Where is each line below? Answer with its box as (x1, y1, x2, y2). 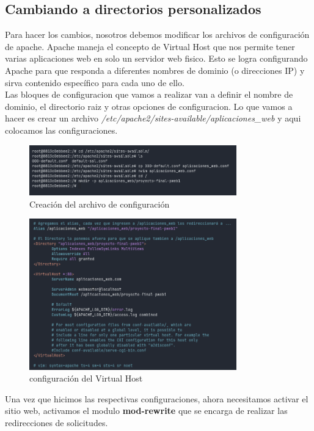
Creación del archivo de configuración (29, 197, 170, 210)
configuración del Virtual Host (29, 372, 143, 385)
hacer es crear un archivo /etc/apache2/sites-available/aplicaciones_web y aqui (5, 112, 301, 125)
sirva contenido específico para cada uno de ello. (5, 76, 184, 89)
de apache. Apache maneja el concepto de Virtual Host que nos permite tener (5, 40, 295, 53)
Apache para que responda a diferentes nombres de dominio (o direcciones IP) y (5, 63, 305, 76)
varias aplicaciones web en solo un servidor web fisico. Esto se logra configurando (5, 52, 308, 65)
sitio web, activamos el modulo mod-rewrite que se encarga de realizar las (5, 404, 288, 417)
